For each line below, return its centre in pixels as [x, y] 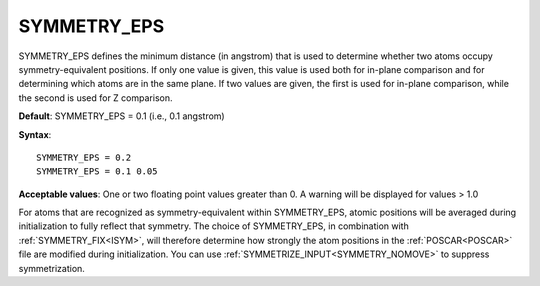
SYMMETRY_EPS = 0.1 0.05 [97, 171]
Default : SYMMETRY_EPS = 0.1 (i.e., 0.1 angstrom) [121, 116]
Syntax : [35, 134]
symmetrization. [51, 268]
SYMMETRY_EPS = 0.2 [84, 157]
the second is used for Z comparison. [95, 97]
